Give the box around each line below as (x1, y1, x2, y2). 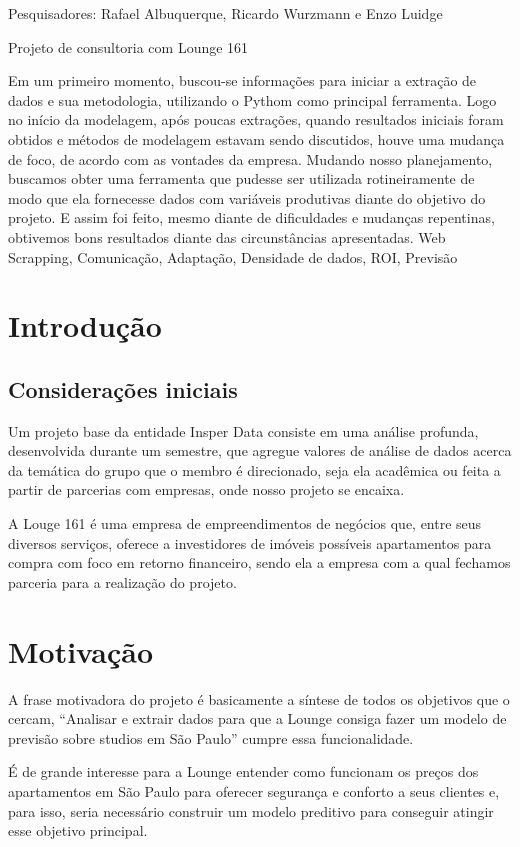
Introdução (8, 305, 162, 346)
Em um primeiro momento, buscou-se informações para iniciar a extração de (8, 70, 477, 91)
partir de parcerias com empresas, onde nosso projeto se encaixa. (8, 479, 405, 500)
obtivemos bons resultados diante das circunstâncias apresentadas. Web (8, 226, 446, 247)
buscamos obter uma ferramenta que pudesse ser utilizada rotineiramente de (8, 168, 475, 189)
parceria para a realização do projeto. (8, 571, 237, 592)
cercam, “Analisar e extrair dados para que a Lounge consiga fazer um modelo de (8, 708, 507, 729)
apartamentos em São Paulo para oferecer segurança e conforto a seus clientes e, (8, 780, 500, 801)
